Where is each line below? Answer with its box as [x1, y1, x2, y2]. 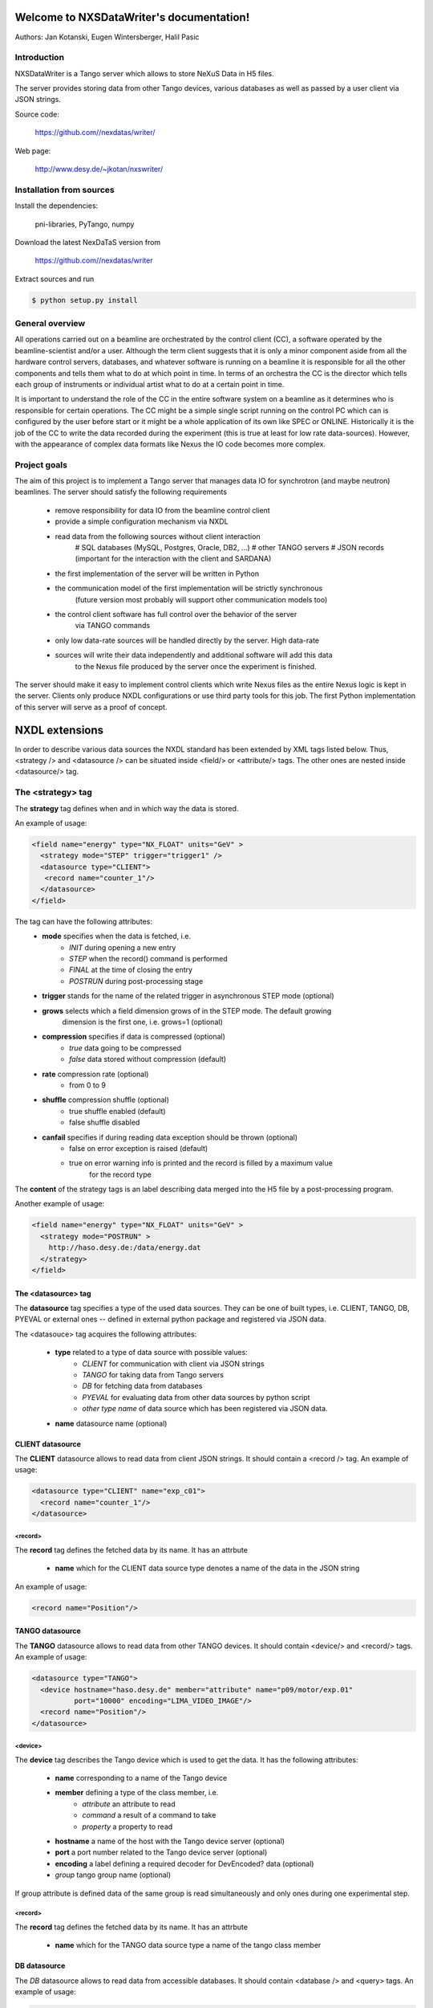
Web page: [14, 145, 51, 156]
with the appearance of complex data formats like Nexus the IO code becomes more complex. [14, 439, 326, 449]
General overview [14, 318, 86, 329]
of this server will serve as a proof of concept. [14, 702, 168, 712]
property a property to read [82, 1822, 173, 1831]
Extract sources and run [14, 274, 95, 284]
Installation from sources [14, 184, 115, 195]
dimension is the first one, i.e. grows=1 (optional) [62, 1017, 224, 1026]
